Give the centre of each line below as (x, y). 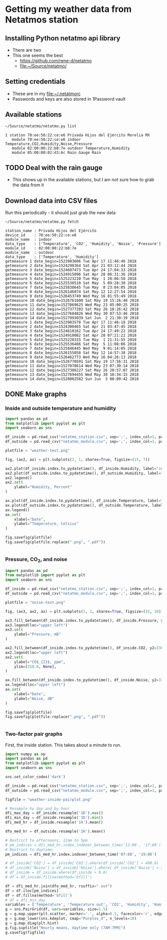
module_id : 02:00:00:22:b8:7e (41, 248)
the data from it (28, 185)
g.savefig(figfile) (25, 933)
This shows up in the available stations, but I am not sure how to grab (83, 180)
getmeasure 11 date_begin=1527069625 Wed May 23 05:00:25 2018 (72, 305)
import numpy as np (25, 754)
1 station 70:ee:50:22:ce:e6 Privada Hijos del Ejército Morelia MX (78, 135)
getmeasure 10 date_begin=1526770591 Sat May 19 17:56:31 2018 (72, 362)
